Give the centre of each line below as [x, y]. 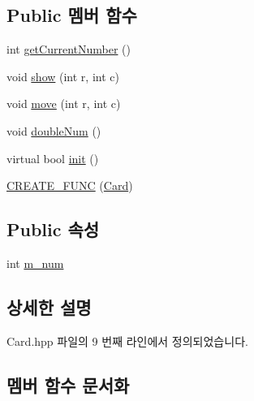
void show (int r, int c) [63, 76]
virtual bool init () [53, 158]
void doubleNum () [54, 130]
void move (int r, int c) [64, 103]
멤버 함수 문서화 [68, 384]
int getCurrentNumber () [69, 49]
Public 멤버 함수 [72, 15]
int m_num [35, 263]
